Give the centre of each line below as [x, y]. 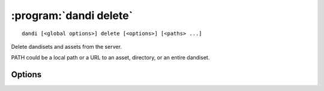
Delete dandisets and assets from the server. [67, 46]
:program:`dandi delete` [72, 15]
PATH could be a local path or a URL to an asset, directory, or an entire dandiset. [110, 58]
